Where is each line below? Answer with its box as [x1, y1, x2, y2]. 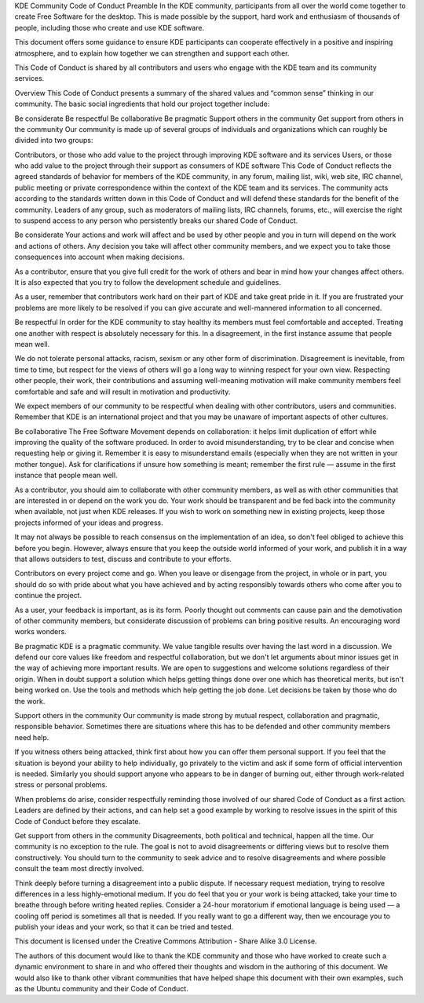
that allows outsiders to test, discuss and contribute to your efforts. [14, 554, 232, 564]
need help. [14, 732, 49, 742]
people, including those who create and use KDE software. [14, 23, 204, 32]
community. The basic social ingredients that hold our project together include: [14, 99, 270, 109]
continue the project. [14, 591, 82, 600]
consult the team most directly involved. [14, 864, 144, 874]
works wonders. [14, 627, 67, 636]
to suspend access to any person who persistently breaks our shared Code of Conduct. [14, 216, 298, 225]
